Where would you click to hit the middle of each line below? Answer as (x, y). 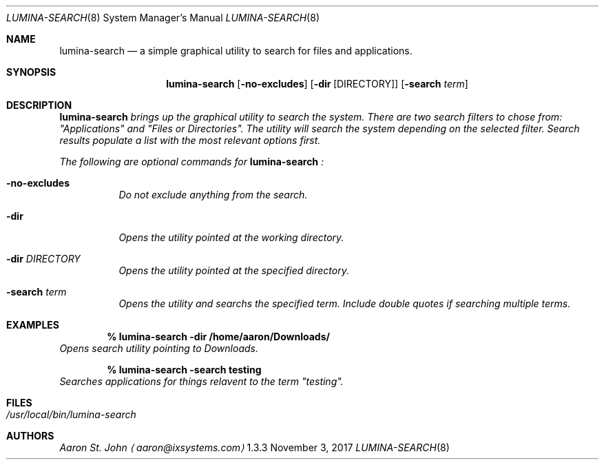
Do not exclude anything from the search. (213, 195)
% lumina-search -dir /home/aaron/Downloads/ (218, 337)
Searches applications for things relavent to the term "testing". (201, 381)
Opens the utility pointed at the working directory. (231, 237)
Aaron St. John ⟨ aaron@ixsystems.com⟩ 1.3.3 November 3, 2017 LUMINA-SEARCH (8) (254, 447)
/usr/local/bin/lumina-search (71, 414)
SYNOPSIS (31, 72)
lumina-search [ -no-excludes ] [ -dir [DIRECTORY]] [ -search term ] (317, 84)
